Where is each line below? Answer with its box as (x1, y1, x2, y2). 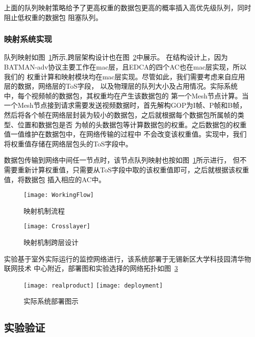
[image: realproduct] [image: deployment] (24, 282, 163, 289)
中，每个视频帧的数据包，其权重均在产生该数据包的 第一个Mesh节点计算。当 (4, 90, 249, 100)
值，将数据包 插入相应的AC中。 (4, 174, 105, 184)
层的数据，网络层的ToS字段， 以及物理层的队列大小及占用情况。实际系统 (4, 81, 238, 91)
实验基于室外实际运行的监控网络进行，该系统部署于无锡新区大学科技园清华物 (4, 253, 251, 264)
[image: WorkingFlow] (24, 192, 94, 199)
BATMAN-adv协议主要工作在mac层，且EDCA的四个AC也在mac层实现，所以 (4, 62, 247, 72)
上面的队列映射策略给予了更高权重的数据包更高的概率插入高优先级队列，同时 (4, 2, 251, 12)
